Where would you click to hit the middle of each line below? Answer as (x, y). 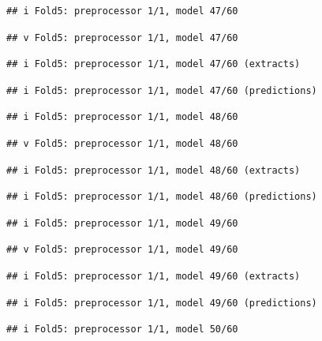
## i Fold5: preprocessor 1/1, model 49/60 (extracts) (154, 276)
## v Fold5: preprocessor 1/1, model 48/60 (122, 143)
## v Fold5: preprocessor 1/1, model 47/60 (122, 37)
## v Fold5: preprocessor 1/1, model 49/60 (122, 250)
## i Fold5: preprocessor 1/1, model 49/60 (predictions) (162, 303)
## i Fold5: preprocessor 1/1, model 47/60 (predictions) (162, 90)
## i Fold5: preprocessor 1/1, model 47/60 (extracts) (154, 64)
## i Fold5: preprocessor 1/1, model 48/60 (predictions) (162, 197)
